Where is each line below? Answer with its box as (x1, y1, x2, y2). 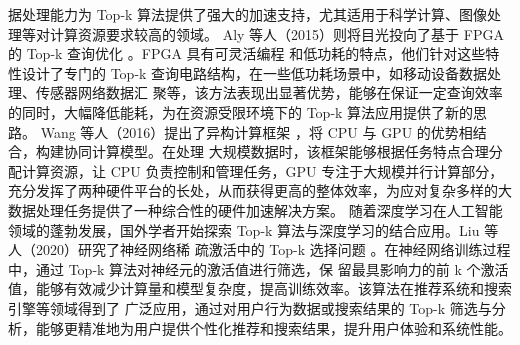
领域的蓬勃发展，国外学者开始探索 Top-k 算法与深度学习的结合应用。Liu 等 (8, 219, 499, 240)
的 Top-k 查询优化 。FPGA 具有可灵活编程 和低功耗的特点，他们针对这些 (8, 43, 486, 64)
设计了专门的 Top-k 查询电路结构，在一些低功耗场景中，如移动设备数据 (21, 62, 488, 83)
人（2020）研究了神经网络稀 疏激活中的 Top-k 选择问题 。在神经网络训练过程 (8, 239, 511, 260)
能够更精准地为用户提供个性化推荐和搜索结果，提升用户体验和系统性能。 (35, 317, 512, 338)
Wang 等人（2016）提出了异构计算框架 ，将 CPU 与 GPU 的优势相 (40, 121, 473, 142)
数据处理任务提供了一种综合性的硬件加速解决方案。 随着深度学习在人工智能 (8, 199, 503, 220)
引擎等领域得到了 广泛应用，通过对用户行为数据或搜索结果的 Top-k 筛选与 (8, 297, 492, 318)
